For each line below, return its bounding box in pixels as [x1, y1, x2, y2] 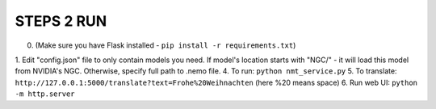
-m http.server [15, 90, 76, 99]
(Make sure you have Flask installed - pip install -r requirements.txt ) [35, 40, 296, 50]
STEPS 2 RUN [15, 12, 107, 30]
